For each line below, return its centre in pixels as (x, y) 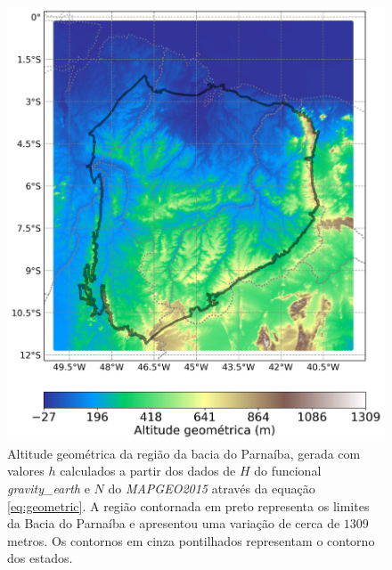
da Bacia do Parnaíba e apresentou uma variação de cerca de (174, 523)
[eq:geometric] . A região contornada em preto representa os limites (188, 505)
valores (26, 471)
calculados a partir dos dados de (148, 471)
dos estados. (40, 558)
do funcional (288, 471)
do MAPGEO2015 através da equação (212, 489)
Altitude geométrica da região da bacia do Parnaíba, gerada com (184, 453)
